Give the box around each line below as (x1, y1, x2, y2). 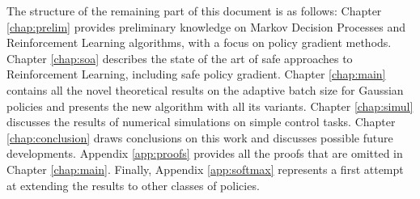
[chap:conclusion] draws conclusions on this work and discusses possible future (6, 129, 393, 146)
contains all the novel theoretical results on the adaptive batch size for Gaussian (6, 81, 404, 98)
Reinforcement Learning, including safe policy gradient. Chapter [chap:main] (6, 66, 386, 83)
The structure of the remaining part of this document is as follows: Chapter (6, 2, 382, 19)
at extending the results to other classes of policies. (6, 176, 260, 193)
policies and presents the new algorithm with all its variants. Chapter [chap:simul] (6, 97, 414, 114)
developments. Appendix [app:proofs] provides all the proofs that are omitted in (6, 145, 403, 162)
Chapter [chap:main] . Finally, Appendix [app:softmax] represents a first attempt (6, 160, 404, 177)
